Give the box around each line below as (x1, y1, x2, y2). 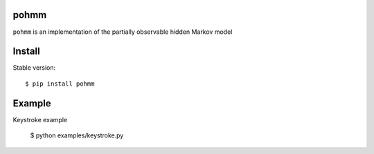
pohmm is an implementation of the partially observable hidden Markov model (12, 28, 233, 36)
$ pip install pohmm (25, 79, 95, 88)
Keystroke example (12, 115, 68, 124)
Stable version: (12, 64, 56, 72)
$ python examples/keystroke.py (30, 131, 124, 139)
